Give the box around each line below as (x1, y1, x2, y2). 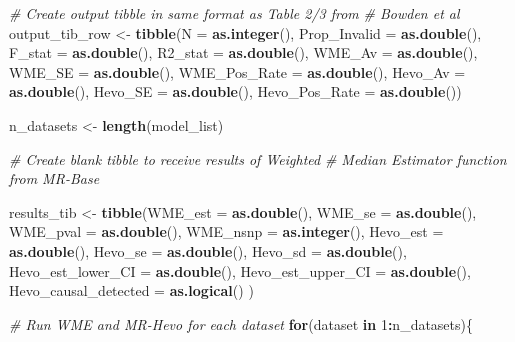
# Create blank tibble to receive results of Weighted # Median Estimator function (9, 148, 507, 169)
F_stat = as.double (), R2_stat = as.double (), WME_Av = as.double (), (9, 42, 478, 63)
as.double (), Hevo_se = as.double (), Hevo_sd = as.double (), (9, 240, 407, 261)
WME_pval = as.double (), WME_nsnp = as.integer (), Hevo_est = (9, 221, 444, 242)
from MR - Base (9, 168, 100, 189)
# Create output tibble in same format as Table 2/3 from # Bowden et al (9, 3, 460, 23)
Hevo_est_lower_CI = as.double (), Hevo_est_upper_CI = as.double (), (9, 260, 471, 281)
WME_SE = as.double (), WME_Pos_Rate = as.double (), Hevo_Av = (9, 61, 466, 82)
